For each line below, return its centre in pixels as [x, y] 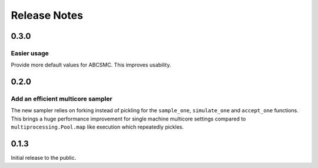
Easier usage [30, 53]
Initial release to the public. [44, 158]
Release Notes [47, 15]
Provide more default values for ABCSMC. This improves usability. [91, 65]
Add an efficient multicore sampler [62, 99]
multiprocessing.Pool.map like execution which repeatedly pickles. [97, 127]
